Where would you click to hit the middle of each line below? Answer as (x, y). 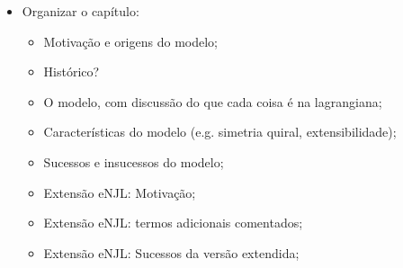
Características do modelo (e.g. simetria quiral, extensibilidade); (220, 132)
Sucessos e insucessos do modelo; (134, 161)
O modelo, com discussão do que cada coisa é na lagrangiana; (213, 101)
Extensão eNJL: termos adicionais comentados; (173, 223)
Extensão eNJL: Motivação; (120, 192)
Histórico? (72, 71)
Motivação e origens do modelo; (130, 41)
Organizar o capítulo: (81, 11)
